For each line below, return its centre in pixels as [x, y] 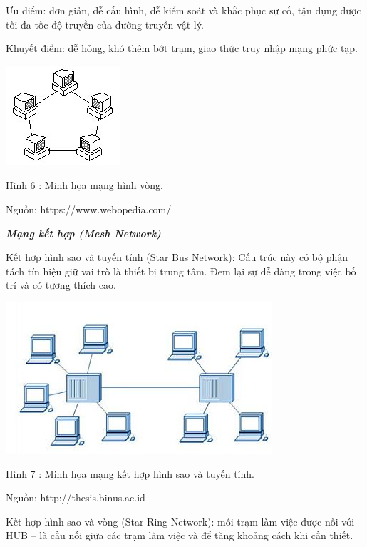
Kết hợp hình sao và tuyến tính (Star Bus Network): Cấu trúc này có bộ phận [177, 257]
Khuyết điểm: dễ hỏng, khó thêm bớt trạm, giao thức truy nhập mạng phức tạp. [182, 48]
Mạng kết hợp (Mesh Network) [83, 233]
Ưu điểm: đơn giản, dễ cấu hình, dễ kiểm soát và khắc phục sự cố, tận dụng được [183, 10]
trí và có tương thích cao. [61, 285]
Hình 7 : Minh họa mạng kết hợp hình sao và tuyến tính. [130, 473]
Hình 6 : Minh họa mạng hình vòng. [84, 185]
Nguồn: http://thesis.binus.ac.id [76, 497]
